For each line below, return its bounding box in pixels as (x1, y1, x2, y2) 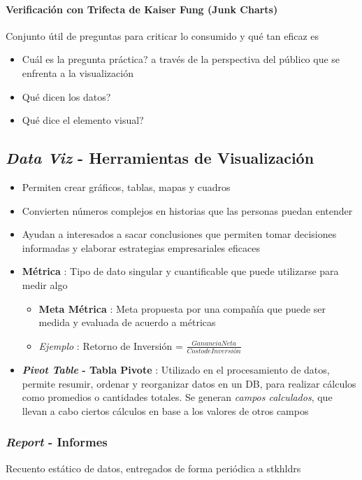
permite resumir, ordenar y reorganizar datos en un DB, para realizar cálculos (22, 376, 356, 390)
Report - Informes (6, 433, 108, 451)
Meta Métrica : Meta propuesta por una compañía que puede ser (38, 301, 326, 316)
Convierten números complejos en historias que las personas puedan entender (22, 203, 353, 218)
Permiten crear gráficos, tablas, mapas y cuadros (22, 179, 231, 194)
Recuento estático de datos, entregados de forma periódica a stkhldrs (6, 460, 301, 475)
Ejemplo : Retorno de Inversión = (38, 338, 183, 353)
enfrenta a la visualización (22, 65, 133, 80)
